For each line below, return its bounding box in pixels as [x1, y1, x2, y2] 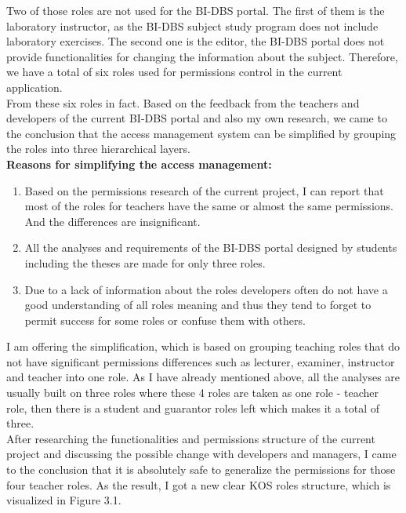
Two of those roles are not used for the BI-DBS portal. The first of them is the [6, 2, 385, 18]
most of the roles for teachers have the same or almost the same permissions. [24, 198, 393, 214]
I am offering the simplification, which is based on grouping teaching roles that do [6, 338, 401, 355]
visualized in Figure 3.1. [6, 492, 121, 508]
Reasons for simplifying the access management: [6, 155, 272, 172]
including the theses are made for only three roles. [24, 254, 266, 271]
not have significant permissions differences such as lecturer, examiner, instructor [6, 353, 395, 369]
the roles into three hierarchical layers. [6, 140, 190, 157]
